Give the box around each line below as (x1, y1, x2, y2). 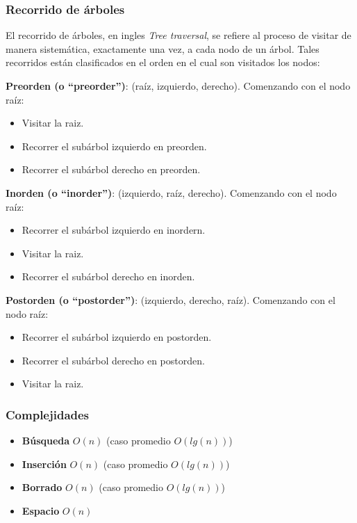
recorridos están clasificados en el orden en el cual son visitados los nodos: (6, 55, 320, 70)
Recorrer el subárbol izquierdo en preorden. (22, 138, 207, 153)
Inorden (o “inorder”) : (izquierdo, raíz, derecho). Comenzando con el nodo (6, 185, 337, 200)
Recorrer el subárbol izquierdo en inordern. (22, 223, 206, 237)
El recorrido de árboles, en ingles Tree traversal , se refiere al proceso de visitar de (6, 28, 351, 42)
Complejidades (6, 405, 90, 423)
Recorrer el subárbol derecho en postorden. (22, 353, 205, 367)
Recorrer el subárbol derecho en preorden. (22, 162, 201, 177)
